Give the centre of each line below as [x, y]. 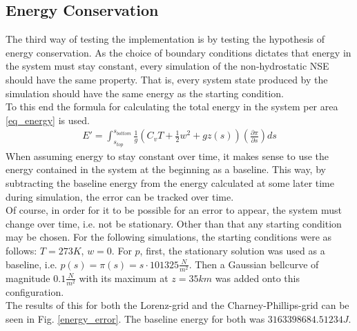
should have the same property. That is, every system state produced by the [167, 79]
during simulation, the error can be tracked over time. [120, 196]
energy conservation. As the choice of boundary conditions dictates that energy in [178, 52]
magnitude [28, 278]
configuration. [35, 291]
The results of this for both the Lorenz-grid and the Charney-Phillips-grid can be [177, 305]
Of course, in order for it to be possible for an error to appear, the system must [174, 210]
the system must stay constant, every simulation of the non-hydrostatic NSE [167, 66]
